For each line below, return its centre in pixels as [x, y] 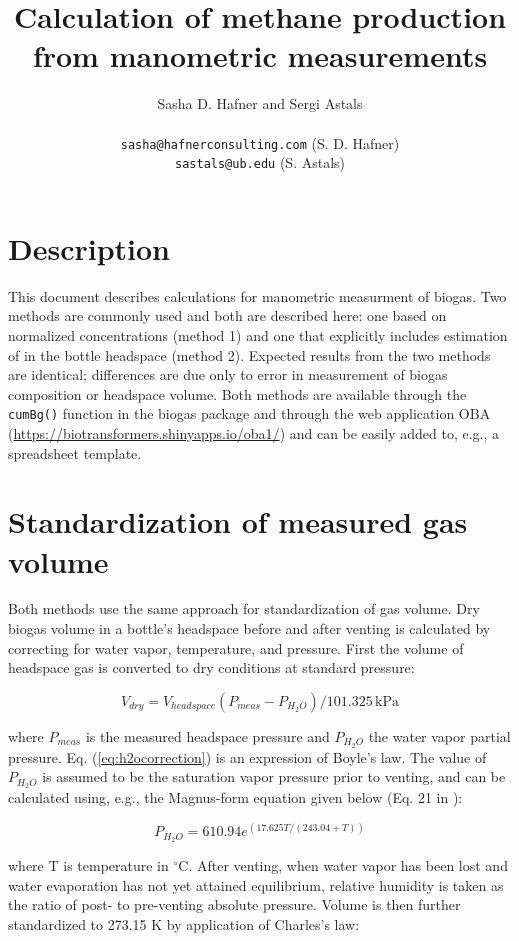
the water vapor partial [439, 735]
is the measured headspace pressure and [207, 735]
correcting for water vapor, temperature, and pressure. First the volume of [236, 647]
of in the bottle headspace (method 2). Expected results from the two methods [249, 354]
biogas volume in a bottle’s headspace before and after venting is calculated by [249, 628]
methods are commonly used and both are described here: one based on [227, 315]
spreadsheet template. [75, 452]
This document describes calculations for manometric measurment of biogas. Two [257, 295]
